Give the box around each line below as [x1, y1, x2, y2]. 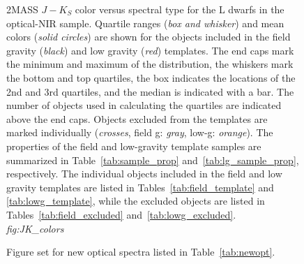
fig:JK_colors [6, 221, 64, 235]
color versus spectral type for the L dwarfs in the [75, 2, 284, 16]
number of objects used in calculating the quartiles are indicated [6, 98, 282, 112]
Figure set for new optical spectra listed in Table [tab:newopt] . [6, 244, 275, 259]
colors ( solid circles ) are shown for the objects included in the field [6, 29, 291, 44]
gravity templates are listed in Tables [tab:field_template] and [6, 179, 274, 194]
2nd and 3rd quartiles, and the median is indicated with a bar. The [6, 84, 294, 98]
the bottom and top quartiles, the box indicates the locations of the [6, 70, 296, 85]
